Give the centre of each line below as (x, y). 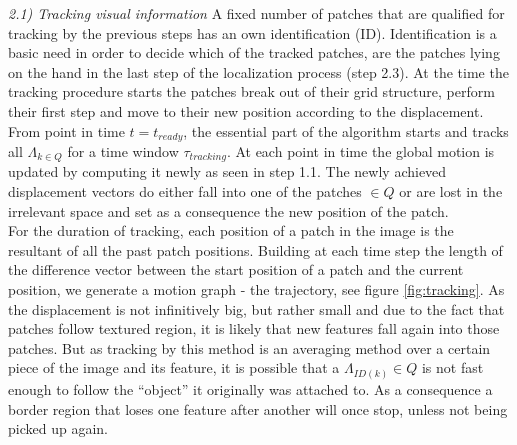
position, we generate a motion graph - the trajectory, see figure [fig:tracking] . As (256, 289)
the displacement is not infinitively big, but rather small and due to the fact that (256, 308)
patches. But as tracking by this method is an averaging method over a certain (249, 347)
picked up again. (58, 428)
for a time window (123, 151)
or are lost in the (451, 191)
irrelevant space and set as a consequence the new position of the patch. (228, 210)
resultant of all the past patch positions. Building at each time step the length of (255, 249)
